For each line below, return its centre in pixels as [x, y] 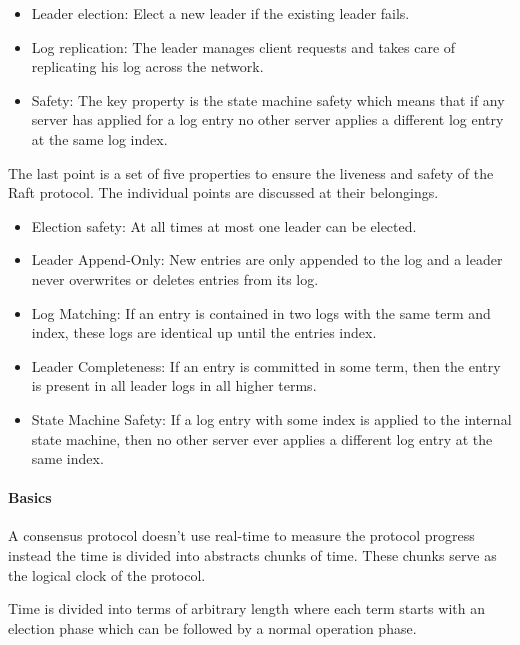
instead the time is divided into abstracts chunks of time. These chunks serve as [252, 555]
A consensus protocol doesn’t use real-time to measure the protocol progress [241, 535]
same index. [67, 458]
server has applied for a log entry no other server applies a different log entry [267, 119]
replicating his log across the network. [147, 66]
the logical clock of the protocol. [107, 574]
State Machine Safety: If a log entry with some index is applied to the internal [271, 418]
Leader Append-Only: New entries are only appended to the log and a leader [267, 259]
